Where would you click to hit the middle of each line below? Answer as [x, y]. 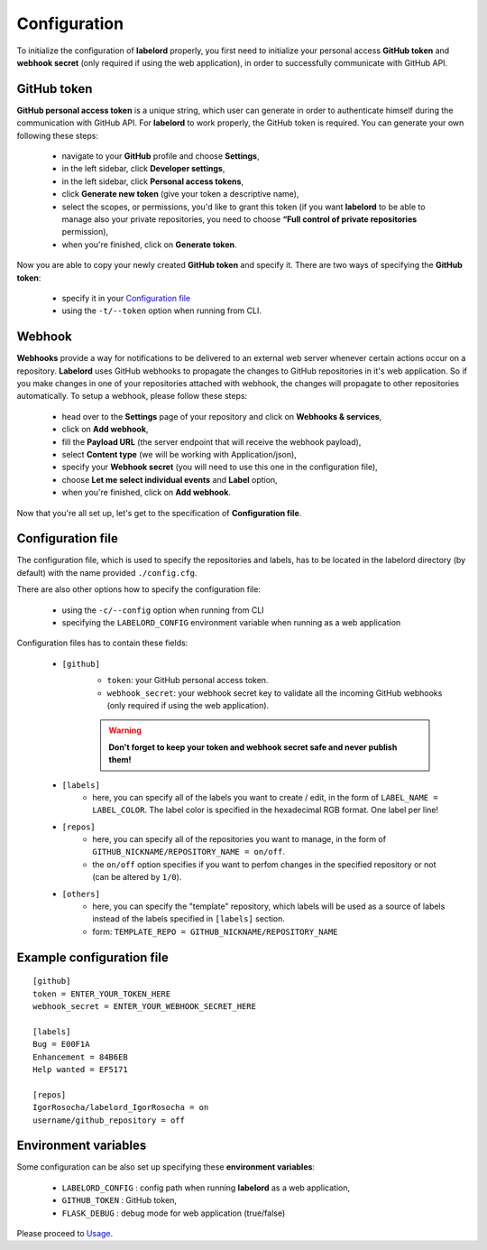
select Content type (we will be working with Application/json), [179, 454]
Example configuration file [92, 957]
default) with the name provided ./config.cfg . [107, 572]
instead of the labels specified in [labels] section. [189, 919]
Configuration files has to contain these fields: [102, 643]
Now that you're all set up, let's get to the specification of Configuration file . [159, 513]
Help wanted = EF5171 [80, 1069]
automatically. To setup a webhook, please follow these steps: [132, 396]
